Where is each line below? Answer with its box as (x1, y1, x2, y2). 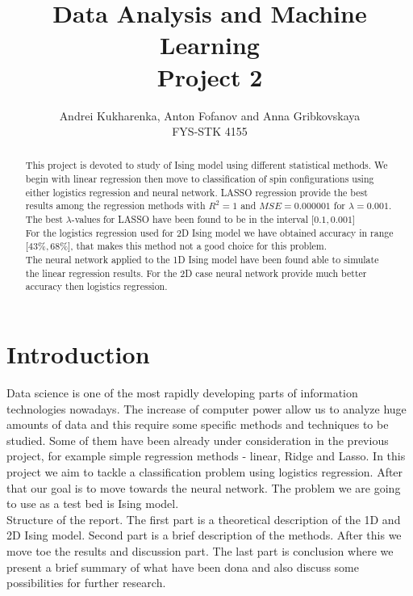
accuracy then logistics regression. (25, 279, 168, 293)
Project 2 (156, 60, 263, 93)
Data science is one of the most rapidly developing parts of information (6, 384, 358, 401)
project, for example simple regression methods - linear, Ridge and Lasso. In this (6, 447, 406, 464)
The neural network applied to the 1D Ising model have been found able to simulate (25, 253, 379, 267)
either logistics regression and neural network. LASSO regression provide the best (25, 185, 368, 199)
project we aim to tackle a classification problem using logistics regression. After (6, 463, 403, 480)
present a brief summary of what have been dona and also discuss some (6, 558, 359, 575)
